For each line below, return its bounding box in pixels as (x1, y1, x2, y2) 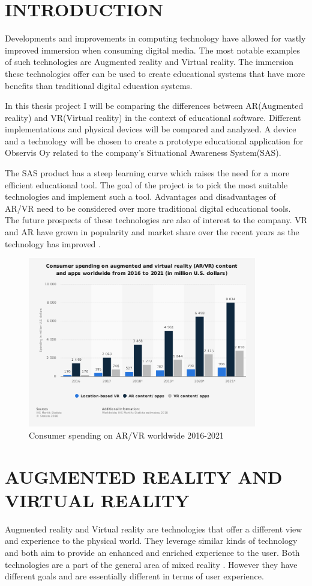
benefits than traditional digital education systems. (5, 79, 193, 91)
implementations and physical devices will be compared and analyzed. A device (5, 123, 296, 135)
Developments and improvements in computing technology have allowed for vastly (5, 32, 306, 45)
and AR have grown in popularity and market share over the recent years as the (5, 226, 299, 238)
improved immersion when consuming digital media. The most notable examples (5, 43, 300, 56)
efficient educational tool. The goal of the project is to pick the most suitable (5, 178, 288, 191)
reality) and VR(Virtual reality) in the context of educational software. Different (5, 111, 301, 123)
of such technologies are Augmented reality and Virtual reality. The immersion (5, 55, 294, 68)
